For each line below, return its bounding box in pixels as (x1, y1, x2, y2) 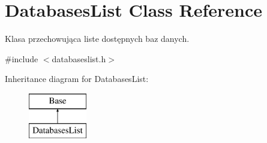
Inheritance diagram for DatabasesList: (5, 72, 149, 85)
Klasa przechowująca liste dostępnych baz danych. (5, 32, 190, 45)
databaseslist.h (52, 52, 106, 65)
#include (5, 52, 38, 65)
